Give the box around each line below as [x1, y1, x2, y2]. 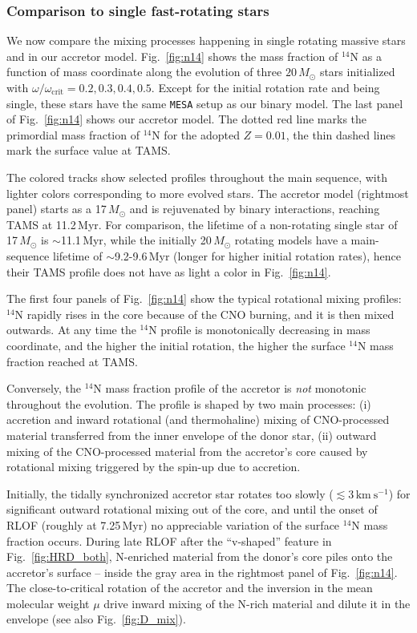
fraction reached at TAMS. [6, 353, 138, 369]
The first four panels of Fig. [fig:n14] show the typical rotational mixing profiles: [6, 290, 402, 307]
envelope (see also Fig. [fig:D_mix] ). [6, 611, 186, 627]
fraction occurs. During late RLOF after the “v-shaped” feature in [6, 532, 332, 549]
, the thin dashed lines [285, 126, 395, 143]
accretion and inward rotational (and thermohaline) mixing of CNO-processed [6, 411, 390, 428]
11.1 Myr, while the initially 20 [60, 232, 212, 248]
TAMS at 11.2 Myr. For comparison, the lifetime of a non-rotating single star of [6, 216, 398, 232]
